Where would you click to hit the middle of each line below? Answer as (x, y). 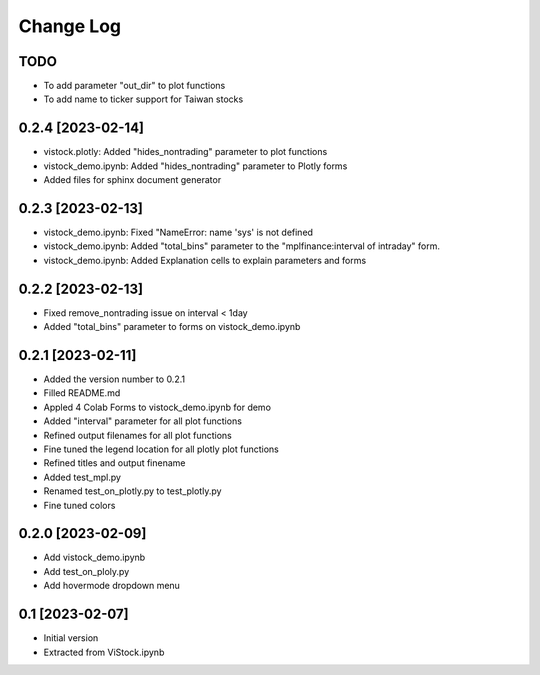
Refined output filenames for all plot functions (137, 435)
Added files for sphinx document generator (132, 180)
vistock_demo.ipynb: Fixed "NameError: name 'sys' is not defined (178, 232)
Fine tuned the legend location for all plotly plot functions (161, 449)
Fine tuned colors (79, 505)
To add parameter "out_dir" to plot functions (134, 86)
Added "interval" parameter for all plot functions (142, 421)
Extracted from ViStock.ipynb (104, 652)
